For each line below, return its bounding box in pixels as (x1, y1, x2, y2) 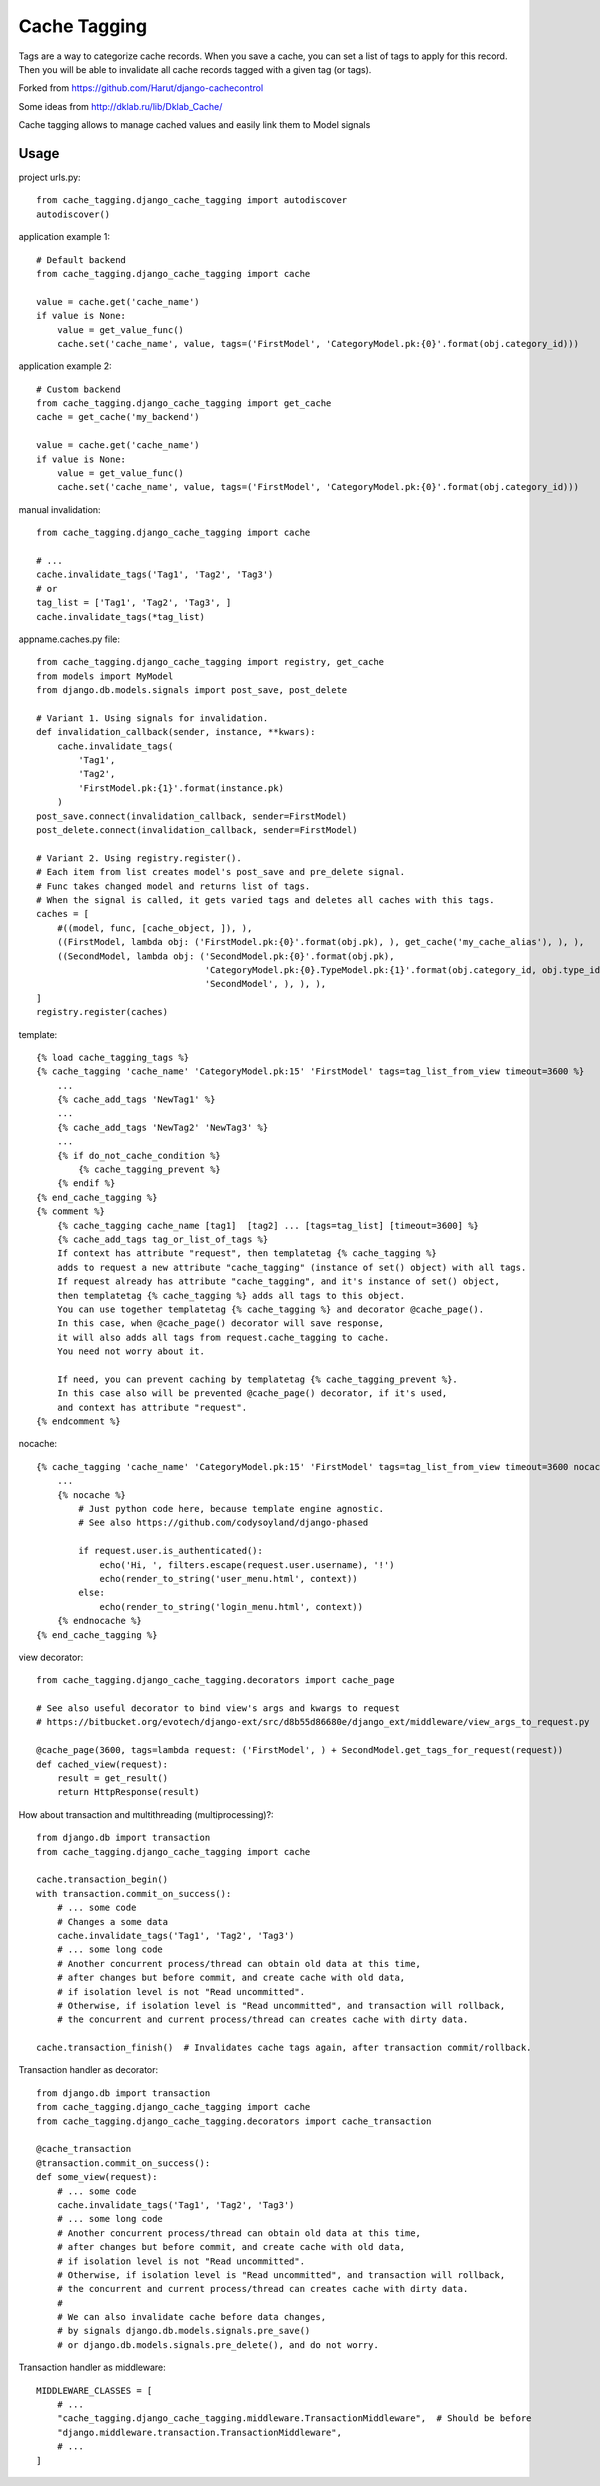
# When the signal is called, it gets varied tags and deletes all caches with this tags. (36, 894, 495, 905)
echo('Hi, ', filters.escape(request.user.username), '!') (99, 1559, 395, 1570)
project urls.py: (18, 171, 81, 184)
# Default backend (36, 254, 127, 265)
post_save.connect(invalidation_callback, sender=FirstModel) (36, 810, 348, 822)
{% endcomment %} (36, 1416, 121, 1427)
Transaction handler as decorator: (18, 2064, 159, 2076)
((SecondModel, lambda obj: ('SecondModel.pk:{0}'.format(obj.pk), (56, 950, 395, 962)
